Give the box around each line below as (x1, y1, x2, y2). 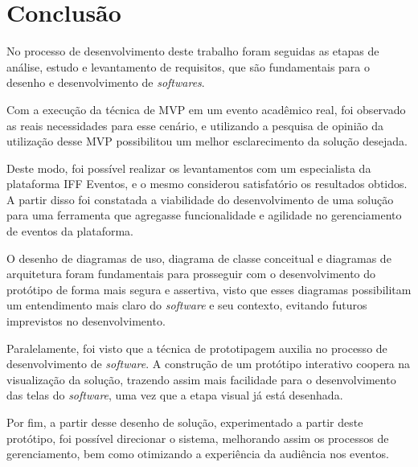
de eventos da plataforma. (6, 223, 134, 240)
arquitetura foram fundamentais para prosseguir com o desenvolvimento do (6, 265, 376, 282)
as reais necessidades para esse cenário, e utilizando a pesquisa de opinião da (6, 117, 383, 133)
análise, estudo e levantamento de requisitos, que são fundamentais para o (6, 58, 371, 75)
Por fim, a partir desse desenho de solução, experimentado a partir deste (6, 414, 363, 430)
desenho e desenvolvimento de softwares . (6, 74, 205, 91)
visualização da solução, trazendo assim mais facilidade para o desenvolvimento (6, 371, 396, 387)
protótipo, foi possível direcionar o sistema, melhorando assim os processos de (6, 429, 389, 446)
